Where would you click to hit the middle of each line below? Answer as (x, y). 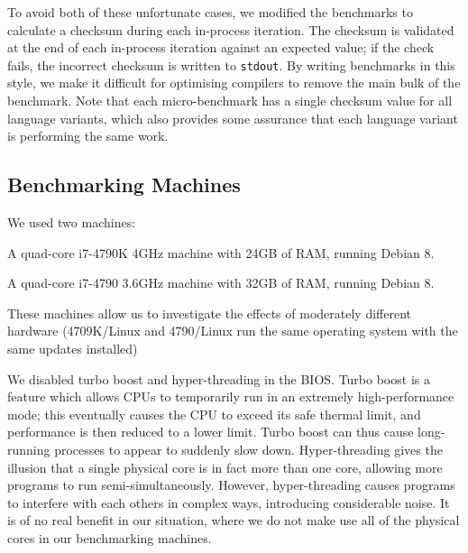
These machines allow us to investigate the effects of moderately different (209, 313)
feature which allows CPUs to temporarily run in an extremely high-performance (231, 396)
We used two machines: (72, 222)
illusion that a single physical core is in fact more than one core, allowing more (225, 467)
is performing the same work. (88, 136)
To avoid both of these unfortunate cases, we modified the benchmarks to (210, 12)
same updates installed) (73, 348)
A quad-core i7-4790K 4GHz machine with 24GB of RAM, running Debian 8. (221, 252)
